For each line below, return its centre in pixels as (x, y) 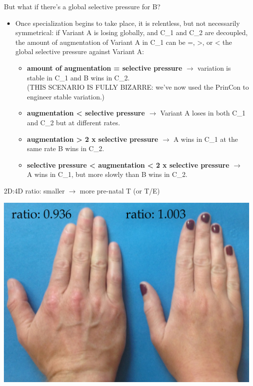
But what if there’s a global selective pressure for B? (82, 6)
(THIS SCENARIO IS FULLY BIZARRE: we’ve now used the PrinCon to (138, 87)
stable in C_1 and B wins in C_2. (78, 77)
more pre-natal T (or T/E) (120, 190)
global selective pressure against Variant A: (80, 51)
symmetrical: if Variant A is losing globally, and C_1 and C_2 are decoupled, (131, 32)
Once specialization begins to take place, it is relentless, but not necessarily (127, 23)
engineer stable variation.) (66, 96)
